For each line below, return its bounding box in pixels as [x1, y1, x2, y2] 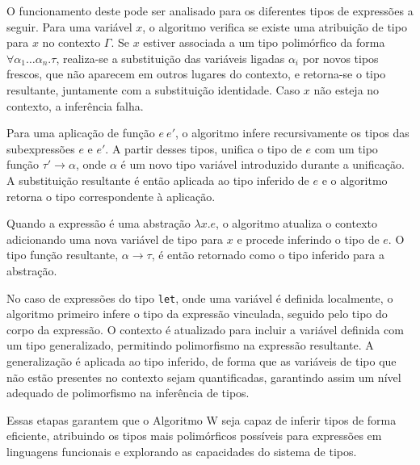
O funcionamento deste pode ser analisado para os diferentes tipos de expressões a [6, 2, 414, 19]
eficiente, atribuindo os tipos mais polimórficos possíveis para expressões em [6, 427, 382, 444]
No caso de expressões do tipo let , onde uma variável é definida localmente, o [6, 289, 393, 306]
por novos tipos [302, 49, 379, 66]
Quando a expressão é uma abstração [6, 215, 191, 232]
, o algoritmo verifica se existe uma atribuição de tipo [142, 18, 407, 35]
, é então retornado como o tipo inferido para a [151, 246, 385, 263]
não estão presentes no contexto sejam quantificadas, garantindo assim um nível [6, 368, 401, 385]
